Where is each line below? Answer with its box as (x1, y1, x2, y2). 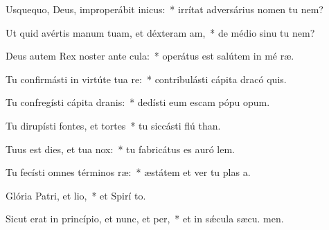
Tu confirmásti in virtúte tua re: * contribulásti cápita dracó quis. (6, 71, 287, 86)
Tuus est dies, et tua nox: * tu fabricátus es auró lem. (6, 141, 235, 156)
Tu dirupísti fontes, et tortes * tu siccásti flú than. (6, 118, 221, 132)
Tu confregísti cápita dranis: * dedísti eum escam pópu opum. (6, 95, 270, 109)
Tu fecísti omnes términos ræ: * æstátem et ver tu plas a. (6, 165, 251, 179)
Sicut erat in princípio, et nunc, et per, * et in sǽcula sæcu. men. (6, 211, 284, 226)
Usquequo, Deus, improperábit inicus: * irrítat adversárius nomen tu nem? (6, 2, 323, 16)
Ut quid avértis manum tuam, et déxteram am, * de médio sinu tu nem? (6, 25, 315, 39)
